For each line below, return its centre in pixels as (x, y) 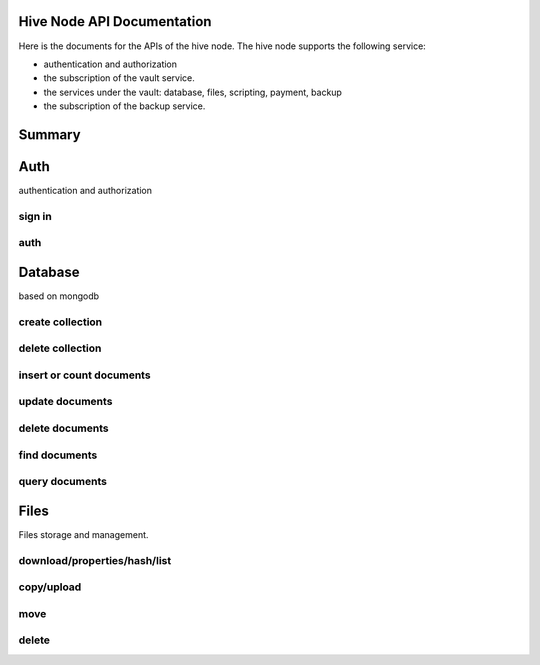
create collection (60, 322)
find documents (58, 455)
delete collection (60, 348)
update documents (65, 402)
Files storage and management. (83, 534)
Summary (49, 134)
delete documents (63, 428)
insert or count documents (84, 375)
